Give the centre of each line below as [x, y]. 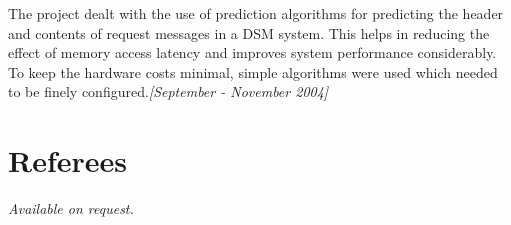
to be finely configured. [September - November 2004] [168, 91]
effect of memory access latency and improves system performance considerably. [252, 52]
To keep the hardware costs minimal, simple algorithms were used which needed [253, 71]
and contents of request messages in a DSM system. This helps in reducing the [249, 32]
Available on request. [71, 208]
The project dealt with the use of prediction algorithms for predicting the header [256, 13]
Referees [68, 160]
